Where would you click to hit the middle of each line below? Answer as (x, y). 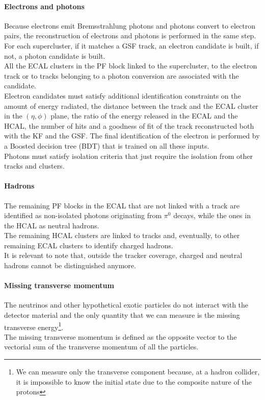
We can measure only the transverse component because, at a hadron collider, (138, 372)
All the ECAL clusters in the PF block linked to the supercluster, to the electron (131, 66)
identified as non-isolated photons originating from (83, 215)
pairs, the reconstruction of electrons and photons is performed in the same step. (130, 36)
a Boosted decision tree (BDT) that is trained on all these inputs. (107, 145)
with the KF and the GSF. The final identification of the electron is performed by (132, 136)
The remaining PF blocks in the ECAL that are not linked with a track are (122, 205)
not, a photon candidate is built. (55, 55)
